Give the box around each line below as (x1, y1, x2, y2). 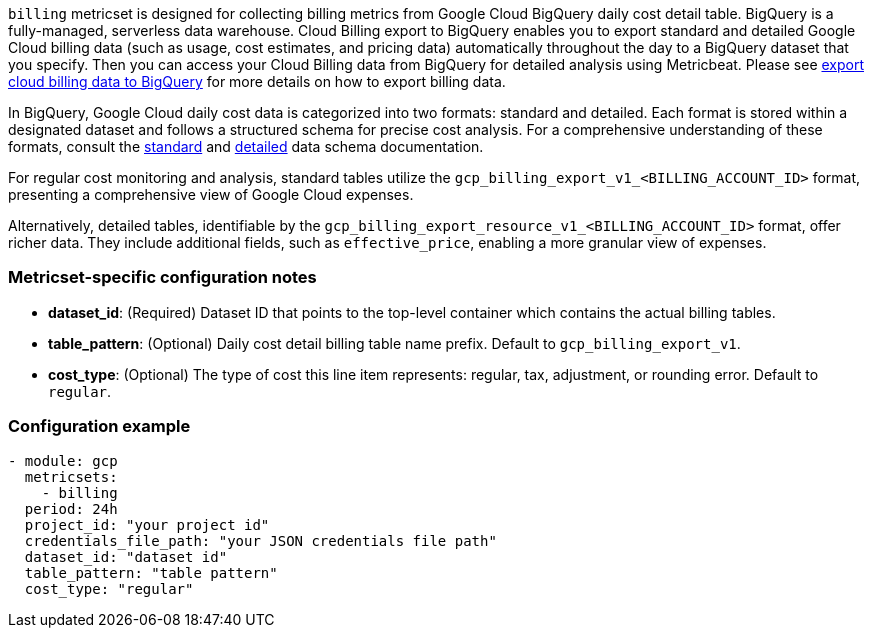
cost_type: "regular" (24, 580, 194, 597)
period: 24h (24, 500, 118, 517)
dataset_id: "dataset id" (24, 548, 228, 565)
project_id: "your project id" (24, 516, 270, 533)
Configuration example (8, 416, 191, 437)
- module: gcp (8, 452, 118, 469)
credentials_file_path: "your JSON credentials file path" (24, 532, 497, 549)
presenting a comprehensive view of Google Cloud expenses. (8, 186, 414, 203)
